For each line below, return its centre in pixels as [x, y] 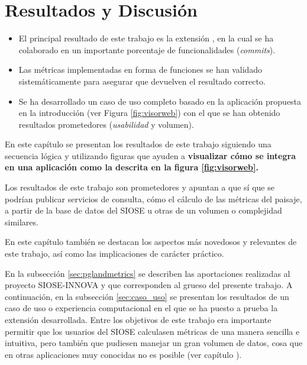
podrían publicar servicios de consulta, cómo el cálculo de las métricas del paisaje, [153, 198]
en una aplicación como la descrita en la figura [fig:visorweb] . [132, 167]
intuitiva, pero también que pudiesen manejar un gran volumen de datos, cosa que [154, 343]
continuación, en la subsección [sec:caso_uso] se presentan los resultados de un [147, 296]
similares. [22, 222]
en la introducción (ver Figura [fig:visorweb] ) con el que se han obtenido [149, 113]
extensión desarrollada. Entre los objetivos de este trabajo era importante [138, 319]
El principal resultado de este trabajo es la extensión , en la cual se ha [146, 38]
